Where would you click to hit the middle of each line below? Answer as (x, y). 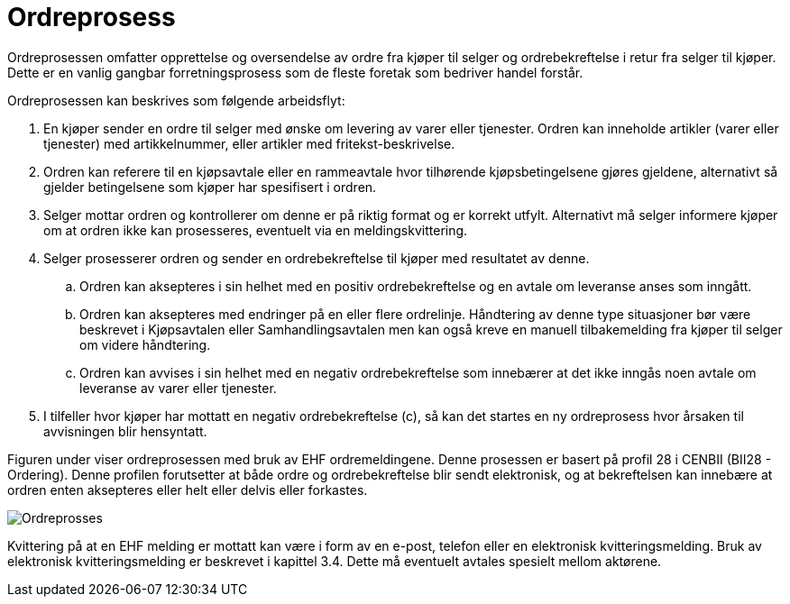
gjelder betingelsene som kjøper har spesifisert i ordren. (210, 187)
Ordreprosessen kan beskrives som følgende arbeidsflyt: (176, 100)
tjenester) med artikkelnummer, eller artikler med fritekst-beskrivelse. (249, 143)
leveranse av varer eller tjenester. (178, 388)
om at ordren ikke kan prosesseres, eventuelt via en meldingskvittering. (256, 230)
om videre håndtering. (145, 344)
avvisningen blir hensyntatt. (125, 431)
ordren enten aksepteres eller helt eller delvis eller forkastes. (188, 490)
